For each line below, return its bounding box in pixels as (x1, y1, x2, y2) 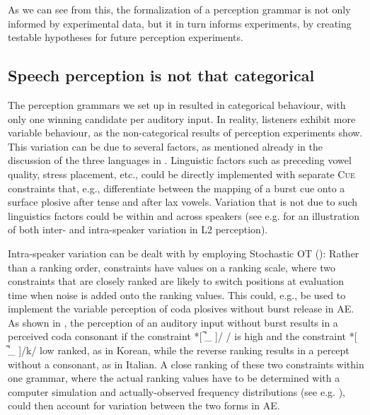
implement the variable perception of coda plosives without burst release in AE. (8, 301, 354, 316)
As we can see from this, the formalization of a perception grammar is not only (8, 2, 351, 16)
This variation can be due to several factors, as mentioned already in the (8, 139, 323, 153)
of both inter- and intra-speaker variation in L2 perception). (8, 222, 268, 237)
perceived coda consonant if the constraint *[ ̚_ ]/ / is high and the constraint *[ (8, 329, 357, 344)
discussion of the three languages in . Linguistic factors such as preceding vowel (8, 153, 352, 168)
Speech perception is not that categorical (8, 64, 315, 86)
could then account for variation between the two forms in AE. (8, 398, 280, 413)
